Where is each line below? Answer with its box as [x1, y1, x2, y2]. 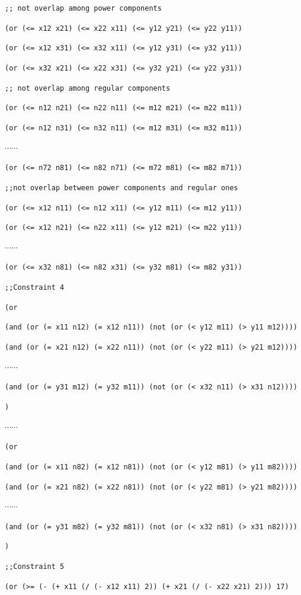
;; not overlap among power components [5, 4, 162, 12]
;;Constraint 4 [5, 283, 65, 292]
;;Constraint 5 [5, 562, 65, 571]
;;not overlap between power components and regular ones [5, 183, 238, 192]
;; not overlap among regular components [5, 84, 171, 92]
